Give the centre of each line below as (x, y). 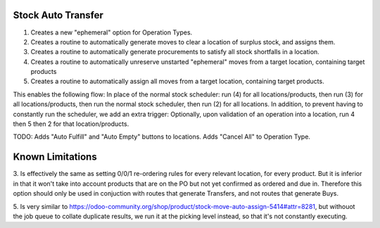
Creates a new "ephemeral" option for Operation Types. (112, 32)
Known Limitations (55, 157)
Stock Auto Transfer (58, 15)
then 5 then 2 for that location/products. (71, 124)
